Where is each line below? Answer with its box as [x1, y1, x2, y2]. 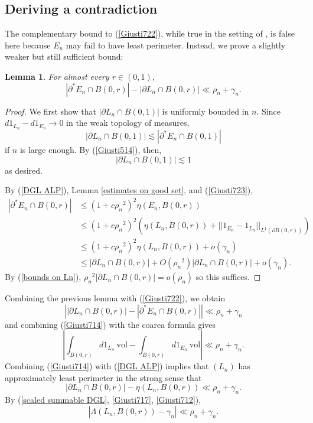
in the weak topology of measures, [66, 116, 190, 129]
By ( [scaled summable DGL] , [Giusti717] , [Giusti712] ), [5, 393, 201, 406]
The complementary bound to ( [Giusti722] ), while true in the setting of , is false [5, 27, 295, 40]
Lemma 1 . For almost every [5, 70, 109, 82]
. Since [256, 105, 281, 117]
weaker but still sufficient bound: [5, 50, 123, 63]
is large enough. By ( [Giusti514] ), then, [19, 144, 162, 156]
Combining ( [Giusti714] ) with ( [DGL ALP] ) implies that [5, 360, 209, 372]
